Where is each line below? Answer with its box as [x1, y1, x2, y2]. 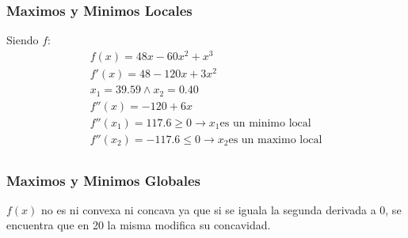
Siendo [6, 32, 39, 48]
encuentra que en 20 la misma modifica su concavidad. [6, 217, 271, 233]
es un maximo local [228, 134, 322, 145]
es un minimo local [219, 117, 311, 129]
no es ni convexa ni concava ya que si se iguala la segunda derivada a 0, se [41, 201, 402, 217]
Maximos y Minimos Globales [6, 170, 200, 190]
